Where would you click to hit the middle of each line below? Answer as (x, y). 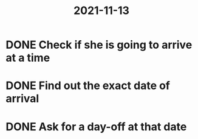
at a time (28, 58)
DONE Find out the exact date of (88, 86)
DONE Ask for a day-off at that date (96, 127)
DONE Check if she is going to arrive (99, 45)
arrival (22, 99)
